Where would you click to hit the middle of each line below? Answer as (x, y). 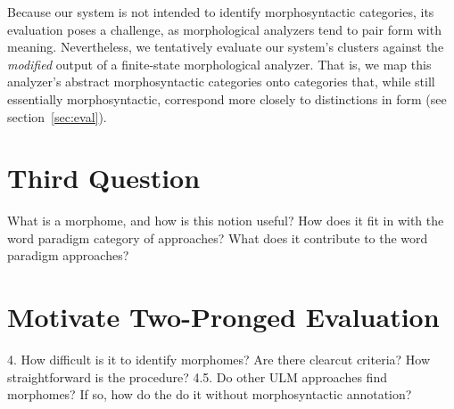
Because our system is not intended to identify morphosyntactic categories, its (221, 12)
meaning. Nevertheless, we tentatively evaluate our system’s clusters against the (226, 47)
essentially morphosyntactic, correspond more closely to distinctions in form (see (227, 98)
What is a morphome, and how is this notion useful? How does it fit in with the (226, 221)
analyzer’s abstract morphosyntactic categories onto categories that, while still (221, 82)
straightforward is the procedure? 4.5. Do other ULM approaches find (197, 376)
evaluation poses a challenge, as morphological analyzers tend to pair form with (224, 29)
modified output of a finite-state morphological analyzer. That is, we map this (219, 64)
